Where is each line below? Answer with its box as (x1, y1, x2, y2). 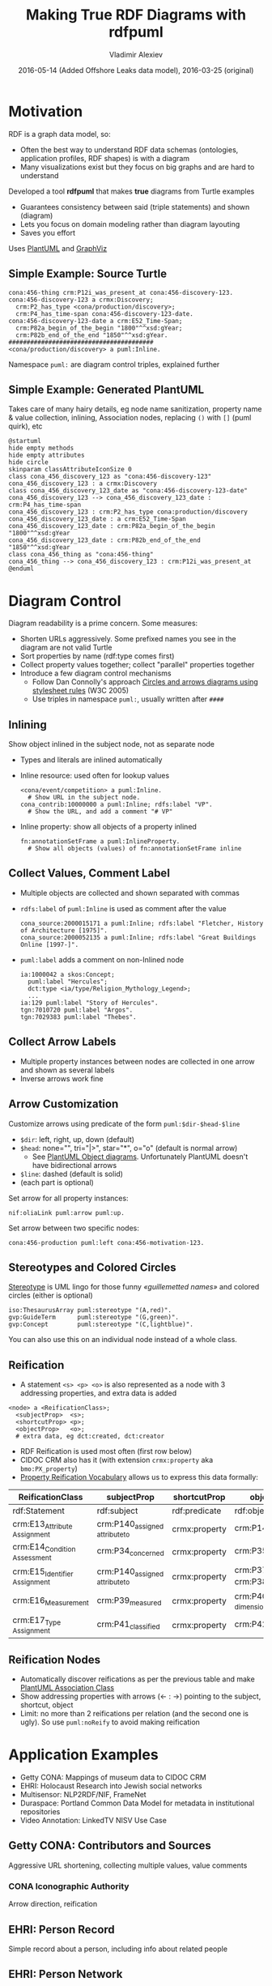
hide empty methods (8, 444, 74, 453)
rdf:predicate (172, 1505, 222, 1516)
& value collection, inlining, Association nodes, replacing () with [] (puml (8, 413, 252, 423)
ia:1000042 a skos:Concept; (19, 970, 115, 978)
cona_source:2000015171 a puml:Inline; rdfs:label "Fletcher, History (19, 919, 264, 927)
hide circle (8, 458, 49, 467)
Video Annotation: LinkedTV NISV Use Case (19, 1816, 168, 1825)
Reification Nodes (8, 1652, 101, 1666)
